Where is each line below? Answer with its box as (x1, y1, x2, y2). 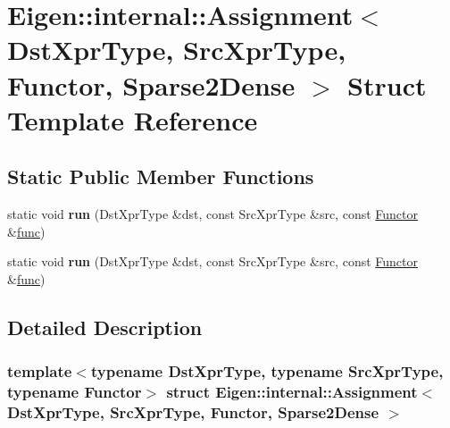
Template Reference (7, 101, 258, 138)
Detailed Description (7, 313, 203, 340)
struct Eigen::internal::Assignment (166, 381, 418, 403)
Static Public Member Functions (7, 163, 314, 190)
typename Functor (7, 381, 142, 403)
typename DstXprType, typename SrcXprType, (90, 360, 444, 382)
